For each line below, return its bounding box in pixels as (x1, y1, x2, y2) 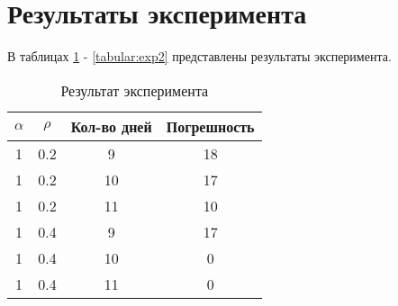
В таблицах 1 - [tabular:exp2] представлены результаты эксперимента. (7, 47, 392, 66)
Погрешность (166, 115, 255, 137)
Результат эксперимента (60, 79, 209, 101)
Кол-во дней (70, 115, 152, 137)
